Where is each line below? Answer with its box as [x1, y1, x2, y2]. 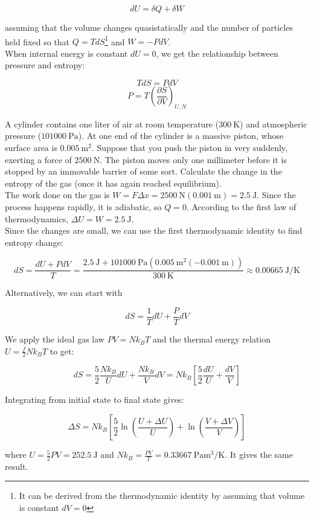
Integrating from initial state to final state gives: [5, 393, 184, 406]
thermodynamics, [5, 212, 69, 225]
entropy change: [5, 236, 63, 248]
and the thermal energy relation [153, 333, 271, 345]
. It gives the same [225, 448, 293, 461]
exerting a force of [5, 153, 72, 165]
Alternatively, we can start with [5, 286, 123, 299]
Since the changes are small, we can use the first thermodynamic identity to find [5, 224, 303, 237]
